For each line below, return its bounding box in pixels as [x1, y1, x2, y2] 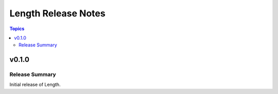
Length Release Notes [9, 8, 106, 19]
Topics [9, 26, 25, 32]
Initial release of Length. [9, 82, 61, 88]
